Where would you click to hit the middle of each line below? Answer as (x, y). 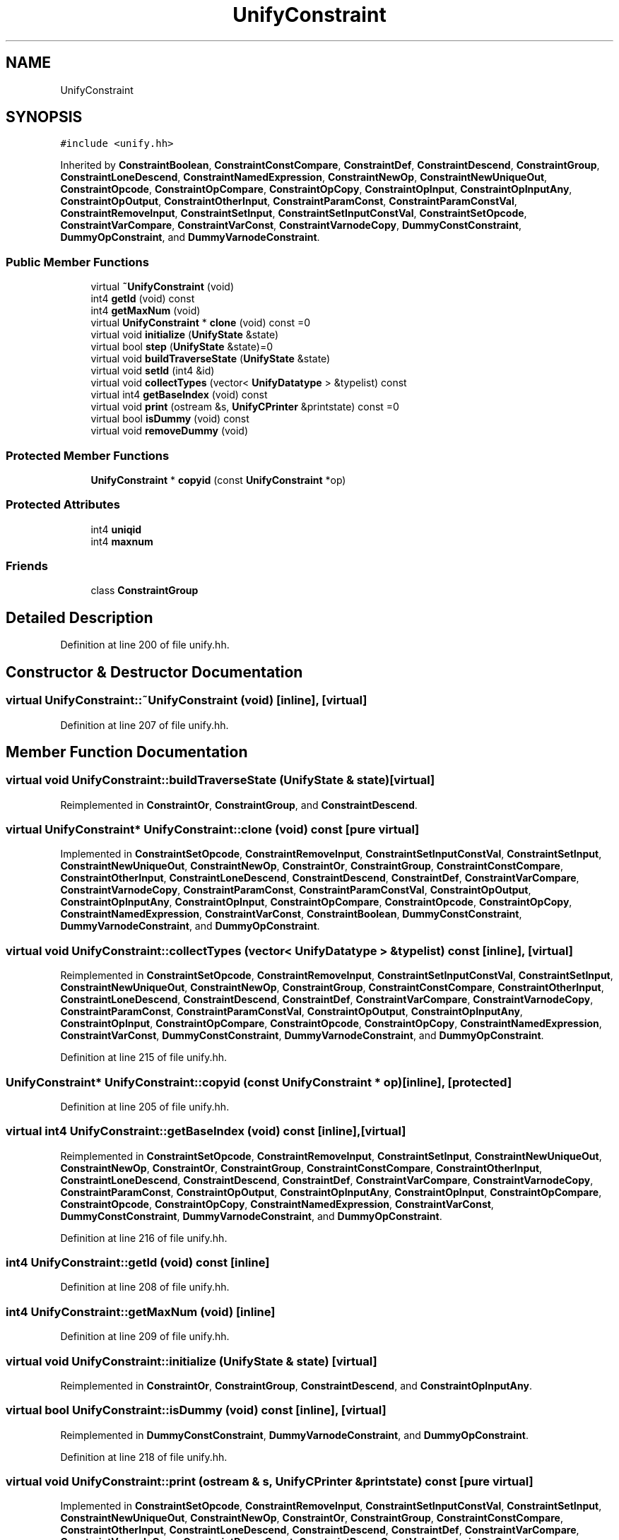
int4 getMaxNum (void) (146, 311)
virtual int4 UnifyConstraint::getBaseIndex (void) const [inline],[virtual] (206, 1131)
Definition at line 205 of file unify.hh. (145, 1106)
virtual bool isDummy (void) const (170, 419)
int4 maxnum (122, 541)
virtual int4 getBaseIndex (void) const (179, 395)
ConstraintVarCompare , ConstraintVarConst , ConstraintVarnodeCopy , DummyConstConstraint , (291, 225)
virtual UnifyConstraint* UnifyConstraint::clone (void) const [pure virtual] (213, 830)
